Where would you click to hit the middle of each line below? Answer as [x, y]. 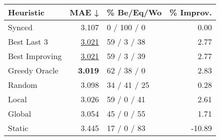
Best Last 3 [28, 41]
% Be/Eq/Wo [134, 12]
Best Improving [35, 56]
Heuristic [26, 12]
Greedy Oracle [33, 70]
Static [18, 128]
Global [20, 113]
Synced [20, 27]
